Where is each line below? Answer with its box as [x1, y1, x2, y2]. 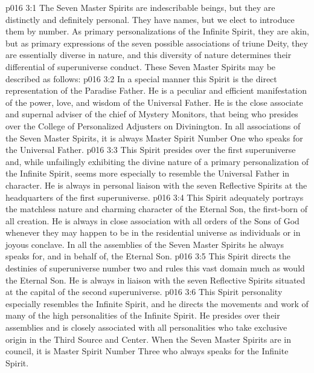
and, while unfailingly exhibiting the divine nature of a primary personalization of [5, 155, 309, 167]
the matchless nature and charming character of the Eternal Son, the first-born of [5, 203, 308, 215]
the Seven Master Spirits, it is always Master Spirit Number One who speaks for [5, 131, 303, 144]
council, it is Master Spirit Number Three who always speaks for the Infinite [5, 345, 289, 357]
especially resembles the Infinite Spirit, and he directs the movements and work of [5, 297, 309, 310]
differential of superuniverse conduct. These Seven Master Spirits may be [5, 60, 276, 73]
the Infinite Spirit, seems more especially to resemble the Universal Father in [5, 167, 290, 180]
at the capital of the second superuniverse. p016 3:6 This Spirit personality [5, 285, 283, 298]
